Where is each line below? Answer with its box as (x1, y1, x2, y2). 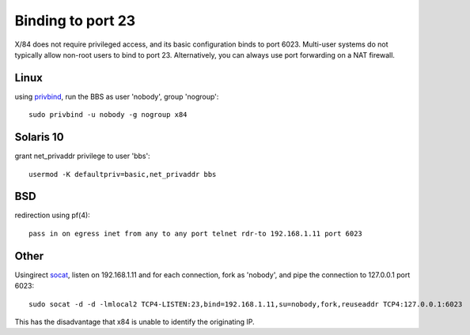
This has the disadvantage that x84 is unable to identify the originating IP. (14, 317, 255, 326)
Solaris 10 (14, 130, 64, 144)
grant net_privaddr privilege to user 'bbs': (14, 151, 150, 161)
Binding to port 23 (14, 12, 136, 29)
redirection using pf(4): (14, 210, 90, 220)
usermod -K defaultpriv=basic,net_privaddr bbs (28, 170, 217, 179)
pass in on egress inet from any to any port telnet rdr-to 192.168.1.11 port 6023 (28, 229, 363, 238)
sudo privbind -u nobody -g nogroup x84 (28, 111, 188, 119)
